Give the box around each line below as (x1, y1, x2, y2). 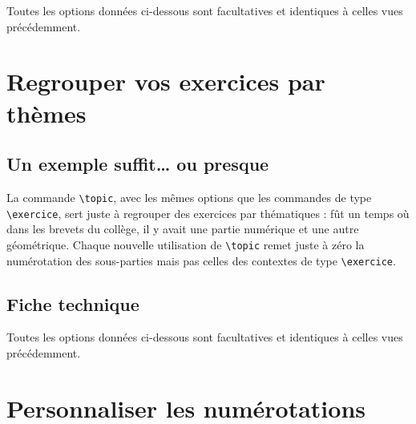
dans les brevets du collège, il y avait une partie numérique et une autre (6, 220, 359, 237)
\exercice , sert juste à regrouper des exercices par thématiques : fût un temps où (6, 204, 410, 221)
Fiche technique (6, 291, 139, 316)
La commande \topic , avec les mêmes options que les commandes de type (6, 188, 372, 205)
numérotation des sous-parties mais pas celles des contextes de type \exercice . (6, 252, 396, 269)
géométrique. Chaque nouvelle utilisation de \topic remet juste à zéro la (6, 236, 365, 252)
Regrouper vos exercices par (6, 65, 325, 98)
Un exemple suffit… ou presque (6, 151, 269, 176)
